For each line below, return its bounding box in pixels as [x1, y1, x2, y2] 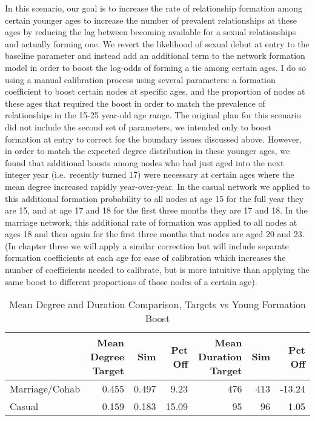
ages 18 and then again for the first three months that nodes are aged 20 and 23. [5, 227, 305, 240]
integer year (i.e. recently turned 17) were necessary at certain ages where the [5, 168, 294, 181]
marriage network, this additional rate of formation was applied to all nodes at [5, 215, 297, 228]
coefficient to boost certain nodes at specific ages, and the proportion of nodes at [5, 85, 305, 98]
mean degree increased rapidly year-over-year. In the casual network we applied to [5, 180, 310, 192]
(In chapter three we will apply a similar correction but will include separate [5, 239, 289, 252]
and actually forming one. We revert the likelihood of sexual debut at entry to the [5, 37, 310, 50]
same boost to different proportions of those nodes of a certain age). [5, 275, 257, 288]
